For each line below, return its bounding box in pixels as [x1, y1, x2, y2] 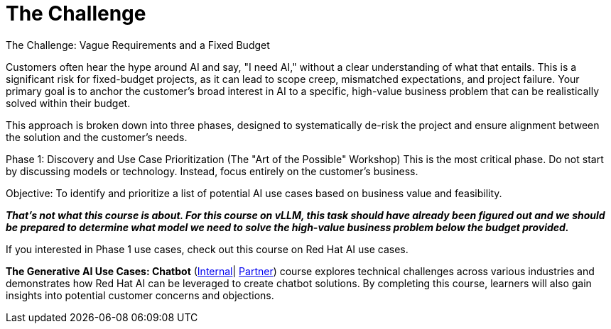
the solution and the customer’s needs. [6, 130, 188, 143]
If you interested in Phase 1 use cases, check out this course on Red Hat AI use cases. [6, 242, 409, 255]
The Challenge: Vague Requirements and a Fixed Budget [6, 38, 270, 51]
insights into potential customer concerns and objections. [6, 289, 274, 301]
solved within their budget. [6, 96, 131, 109]
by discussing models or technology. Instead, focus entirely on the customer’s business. [6, 164, 418, 177]
